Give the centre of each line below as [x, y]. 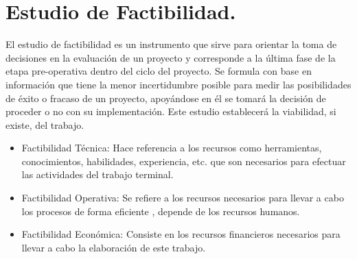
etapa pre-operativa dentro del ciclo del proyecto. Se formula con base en [159, 71]
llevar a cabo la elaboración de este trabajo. [114, 247]
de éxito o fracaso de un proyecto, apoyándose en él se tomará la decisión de [166, 98]
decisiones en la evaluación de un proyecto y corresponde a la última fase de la [171, 57]
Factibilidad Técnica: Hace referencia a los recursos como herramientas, [172, 148]
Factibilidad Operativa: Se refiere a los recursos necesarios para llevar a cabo [183, 198]
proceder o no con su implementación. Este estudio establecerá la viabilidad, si [171, 111]
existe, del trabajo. [45, 124]
